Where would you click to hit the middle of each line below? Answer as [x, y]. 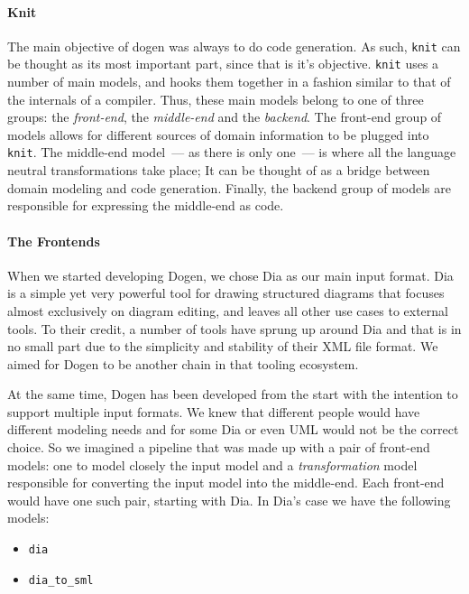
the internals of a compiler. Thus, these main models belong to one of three [216, 99]
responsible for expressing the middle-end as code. [146, 205]
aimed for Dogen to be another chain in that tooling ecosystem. [183, 363]
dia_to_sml [61, 580]
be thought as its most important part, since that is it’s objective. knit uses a [223, 64]
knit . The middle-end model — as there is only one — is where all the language [232, 152]
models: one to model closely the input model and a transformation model [212, 464]
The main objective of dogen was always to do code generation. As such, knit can [234, 46]
